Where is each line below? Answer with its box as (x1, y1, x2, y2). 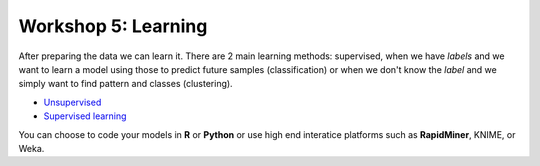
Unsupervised (43, 96, 102, 108)
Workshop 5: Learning (18, 15, 208, 37)
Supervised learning (43, 110, 127, 122)
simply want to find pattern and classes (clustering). (18, 78, 234, 90)
